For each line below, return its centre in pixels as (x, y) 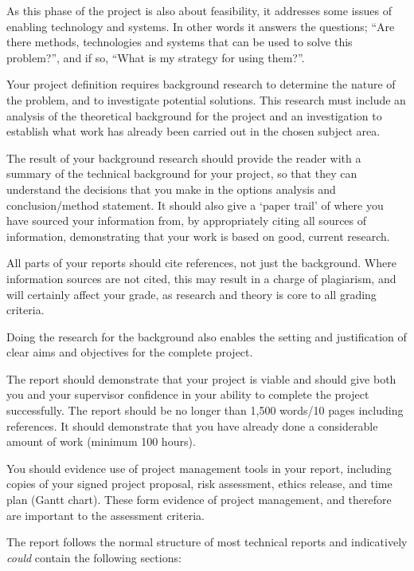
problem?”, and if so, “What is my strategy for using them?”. (156, 57)
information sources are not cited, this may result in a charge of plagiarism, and (201, 278)
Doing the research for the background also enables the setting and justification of (207, 336)
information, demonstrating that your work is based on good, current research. (198, 236)
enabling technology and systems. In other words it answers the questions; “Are (201, 26)
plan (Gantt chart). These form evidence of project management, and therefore (199, 500)
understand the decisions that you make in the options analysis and (171, 189)
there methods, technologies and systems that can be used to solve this (180, 42)
